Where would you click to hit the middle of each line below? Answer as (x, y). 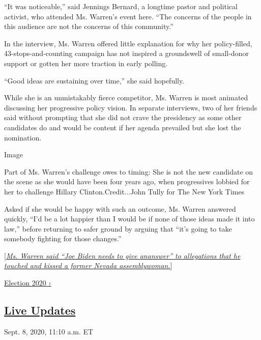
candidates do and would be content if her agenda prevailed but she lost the (123, 127)
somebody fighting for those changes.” (63, 238)
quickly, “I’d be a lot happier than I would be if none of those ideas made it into (129, 219)
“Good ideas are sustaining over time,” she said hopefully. (94, 80)
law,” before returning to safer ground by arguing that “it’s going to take (118, 228)
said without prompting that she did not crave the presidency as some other (123, 117)
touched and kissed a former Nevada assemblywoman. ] (88, 265)
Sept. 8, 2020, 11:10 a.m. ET (49, 331)
